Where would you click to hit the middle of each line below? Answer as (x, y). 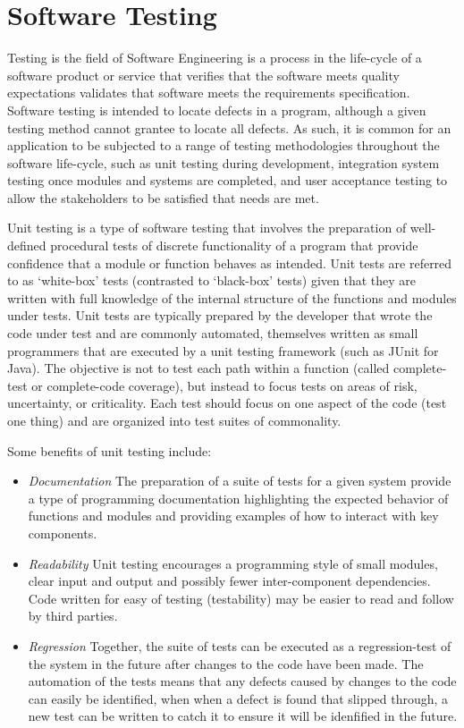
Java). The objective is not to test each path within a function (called (198, 368)
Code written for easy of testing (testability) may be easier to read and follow (241, 598)
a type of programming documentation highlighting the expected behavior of (238, 498)
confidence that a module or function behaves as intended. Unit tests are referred (230, 262)
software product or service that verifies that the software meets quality (203, 75)
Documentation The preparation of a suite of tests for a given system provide (240, 481)
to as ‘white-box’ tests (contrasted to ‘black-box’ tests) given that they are (212, 280)
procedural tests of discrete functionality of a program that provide (234, 245)
